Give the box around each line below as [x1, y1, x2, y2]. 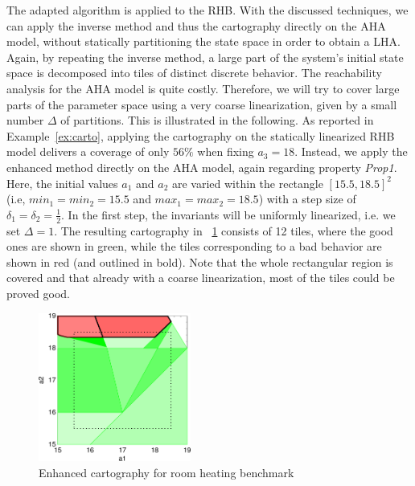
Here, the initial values [6, 174, 118, 191]
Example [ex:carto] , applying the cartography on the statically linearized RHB [6, 127, 395, 144]
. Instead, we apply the [294, 143, 408, 160]
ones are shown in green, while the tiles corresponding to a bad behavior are [6, 238, 382, 255]
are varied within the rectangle [171, 174, 323, 191]
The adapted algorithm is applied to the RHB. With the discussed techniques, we [6, 2, 409, 18]
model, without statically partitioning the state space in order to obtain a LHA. [6, 33, 401, 50]
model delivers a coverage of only [6, 143, 170, 160]
